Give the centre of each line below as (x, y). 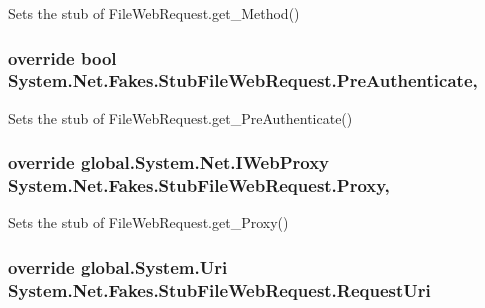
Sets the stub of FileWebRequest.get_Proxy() (148, 222)
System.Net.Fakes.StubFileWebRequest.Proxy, (199, 185)
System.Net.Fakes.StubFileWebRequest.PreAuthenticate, (243, 80)
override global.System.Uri (118, 266)
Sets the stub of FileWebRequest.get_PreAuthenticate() (180, 117)
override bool (62, 57)
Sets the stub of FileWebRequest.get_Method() (154, 13)
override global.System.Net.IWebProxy (169, 162)
